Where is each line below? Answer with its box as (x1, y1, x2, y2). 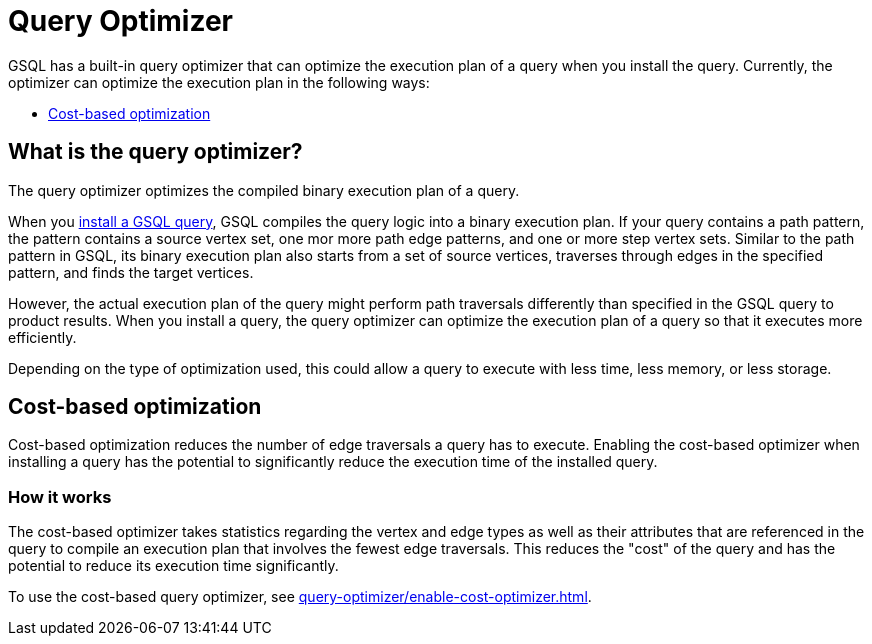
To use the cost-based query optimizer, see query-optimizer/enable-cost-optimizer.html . (8, 588, 592, 606)
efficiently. (8, 328, 77, 346)
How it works (8, 486, 112, 507)
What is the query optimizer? (8, 139, 303, 165)
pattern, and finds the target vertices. (8, 263, 254, 281)
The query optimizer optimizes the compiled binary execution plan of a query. (8, 181, 520, 199)
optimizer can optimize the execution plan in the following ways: (8, 73, 430, 91)
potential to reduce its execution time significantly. (8, 557, 339, 575)
